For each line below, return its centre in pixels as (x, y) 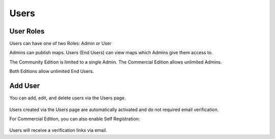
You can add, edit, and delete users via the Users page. (67, 98)
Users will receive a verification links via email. (58, 130)
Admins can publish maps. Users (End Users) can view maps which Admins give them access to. (111, 53)
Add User (25, 86)
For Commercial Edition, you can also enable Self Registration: (75, 119)
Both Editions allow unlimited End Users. (52, 72)
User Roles (27, 31)
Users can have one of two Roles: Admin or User (61, 44)
